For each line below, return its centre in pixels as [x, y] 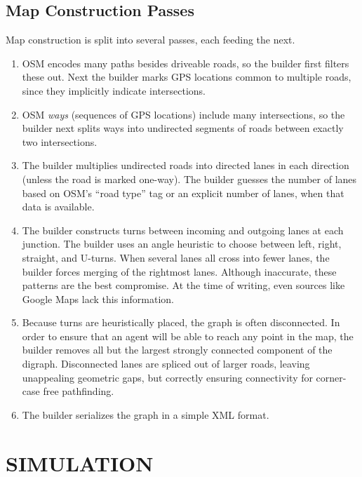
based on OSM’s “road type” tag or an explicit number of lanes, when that [183, 193]
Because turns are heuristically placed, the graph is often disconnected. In [181, 322]
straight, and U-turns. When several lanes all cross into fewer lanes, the [176, 257]
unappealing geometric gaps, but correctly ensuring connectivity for [167, 377]
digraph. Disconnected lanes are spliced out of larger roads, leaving [166, 364]
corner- [331, 377]
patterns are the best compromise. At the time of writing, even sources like [183, 285]
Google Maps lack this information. [98, 298]
